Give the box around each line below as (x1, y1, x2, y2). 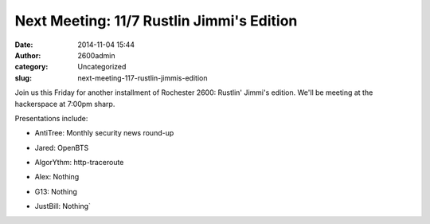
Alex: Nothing (34, 172, 80, 182)
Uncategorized (77, 62, 127, 72)
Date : (14, 40, 33, 49)
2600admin (77, 50, 115, 60)
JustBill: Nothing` (34, 202, 92, 211)
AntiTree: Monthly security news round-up (34, 128, 174, 138)
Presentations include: (14, 113, 88, 123)
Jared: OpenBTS (34, 143, 89, 152)
